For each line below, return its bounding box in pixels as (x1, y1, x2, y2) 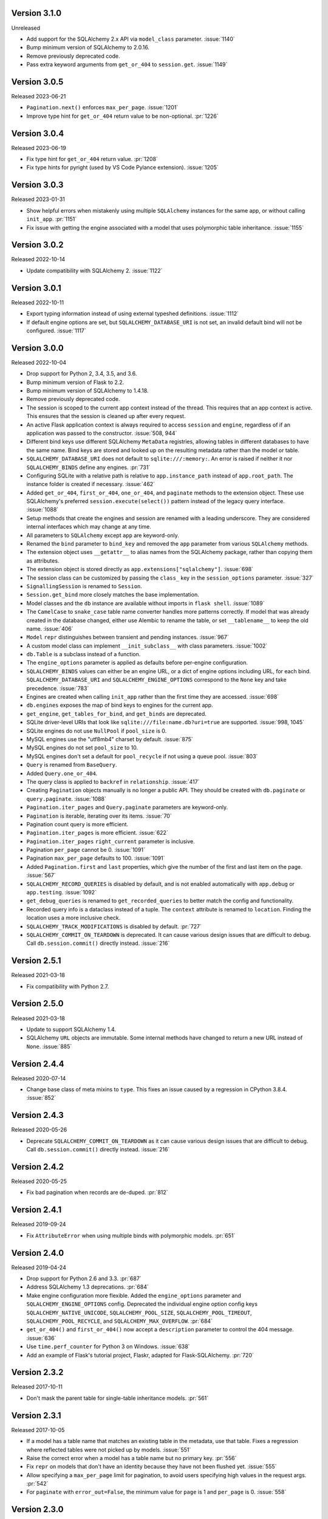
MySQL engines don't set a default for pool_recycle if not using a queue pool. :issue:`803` (26, 752, 258, 759)
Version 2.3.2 (11, 1367, 64, 1377)
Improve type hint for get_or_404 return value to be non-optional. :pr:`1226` (26, 112, 219, 120)
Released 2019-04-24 (11, 1264, 66, 1271)
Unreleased (11, 24, 41, 32)
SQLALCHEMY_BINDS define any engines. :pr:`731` (26, 464, 151, 471)
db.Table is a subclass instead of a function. (26, 651, 141, 658)
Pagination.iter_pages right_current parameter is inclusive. (26, 837, 196, 845)
